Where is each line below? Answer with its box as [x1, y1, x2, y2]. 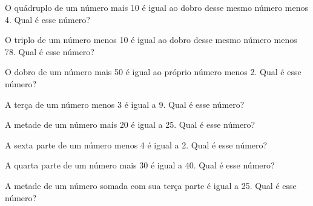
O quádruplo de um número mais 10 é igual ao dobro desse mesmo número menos [5, 1, 308, 13]
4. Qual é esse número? [5, 13, 90, 25]
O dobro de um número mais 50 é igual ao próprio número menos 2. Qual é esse [5, 65, 301, 78]
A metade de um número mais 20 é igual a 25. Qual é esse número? [5, 118, 255, 131]
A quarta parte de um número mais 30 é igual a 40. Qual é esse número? [5, 159, 275, 171]
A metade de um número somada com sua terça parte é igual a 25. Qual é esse [5, 179, 297, 191]
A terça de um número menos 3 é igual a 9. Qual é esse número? [5, 98, 245, 110]
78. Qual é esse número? [5, 45, 94, 58]
